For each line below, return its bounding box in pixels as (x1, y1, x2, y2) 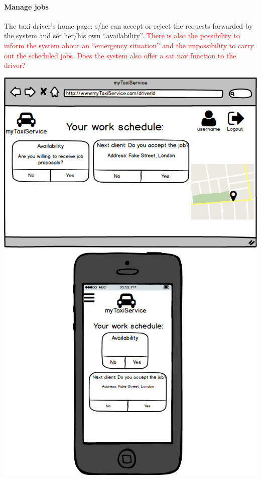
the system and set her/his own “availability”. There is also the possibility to (4, 30, 240, 41)
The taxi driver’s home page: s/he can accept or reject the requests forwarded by (4, 20, 253, 31)
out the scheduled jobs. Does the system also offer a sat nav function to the (4, 50, 236, 60)
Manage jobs (4, 1, 49, 12)
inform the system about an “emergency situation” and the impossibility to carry (4, 40, 254, 50)
